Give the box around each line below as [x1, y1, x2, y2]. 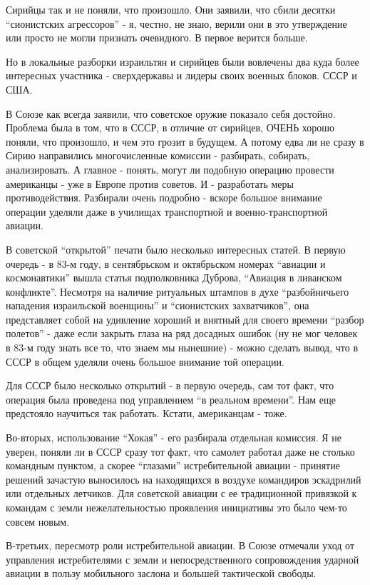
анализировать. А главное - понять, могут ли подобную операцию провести [6, 161, 334, 176]
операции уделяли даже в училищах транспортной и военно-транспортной [6, 204, 328, 219]
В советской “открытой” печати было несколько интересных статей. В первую [6, 241, 346, 256]
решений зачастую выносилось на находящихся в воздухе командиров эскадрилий [6, 471, 361, 486]
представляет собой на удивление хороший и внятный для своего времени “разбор [6, 311, 364, 326]
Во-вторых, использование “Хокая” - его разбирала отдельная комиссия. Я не [6, 430, 342, 445]
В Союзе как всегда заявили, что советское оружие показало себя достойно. [6, 106, 336, 121]
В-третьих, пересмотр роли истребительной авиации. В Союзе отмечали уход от [6, 538, 355, 553]
